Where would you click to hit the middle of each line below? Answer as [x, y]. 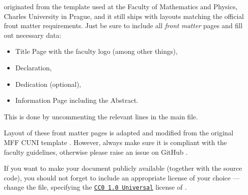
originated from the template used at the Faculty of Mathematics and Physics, [121, 6]
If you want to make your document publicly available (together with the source [123, 168]
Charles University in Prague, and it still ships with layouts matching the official [124, 16]
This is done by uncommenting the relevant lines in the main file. [101, 116]
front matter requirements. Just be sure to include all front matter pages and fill [123, 25]
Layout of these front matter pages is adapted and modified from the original [119, 133]
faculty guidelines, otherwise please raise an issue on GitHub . [96, 152]
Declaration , [33, 67]
